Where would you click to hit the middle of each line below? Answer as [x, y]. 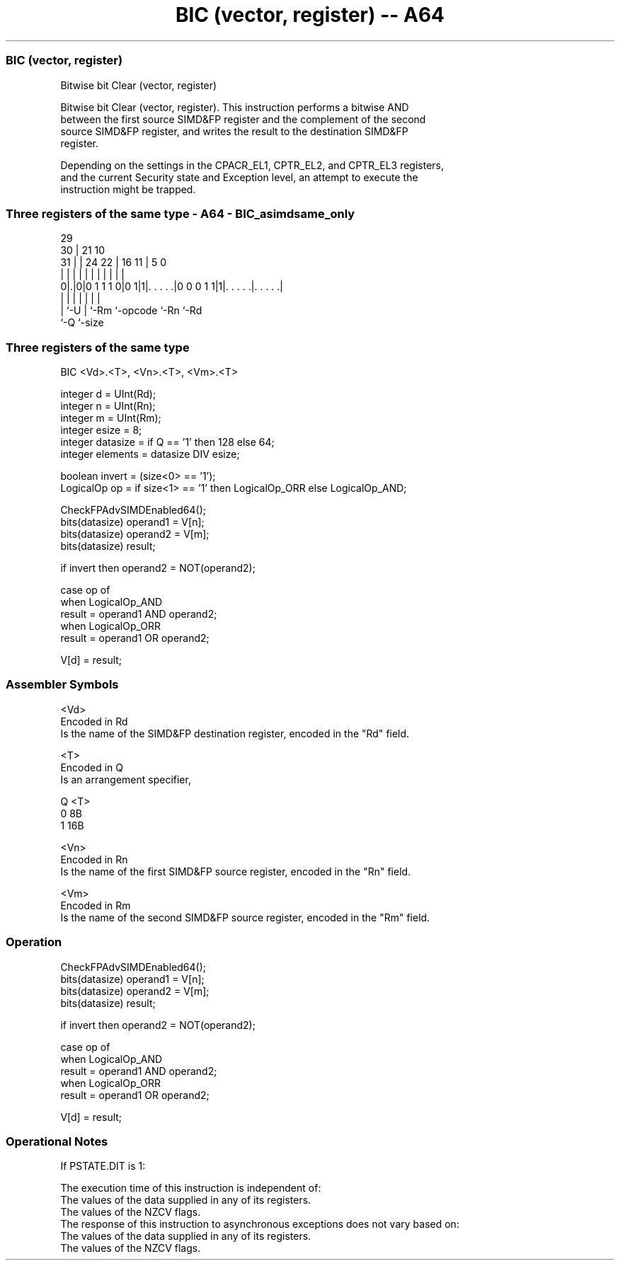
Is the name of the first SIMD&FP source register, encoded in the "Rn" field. [236, 871]
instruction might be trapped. [128, 189]
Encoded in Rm [96, 905]
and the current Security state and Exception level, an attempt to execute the [239, 177]
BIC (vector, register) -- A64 [310, 15]
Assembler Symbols [62, 685]
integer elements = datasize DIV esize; [150, 454]
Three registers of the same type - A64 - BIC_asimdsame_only [180, 213]
